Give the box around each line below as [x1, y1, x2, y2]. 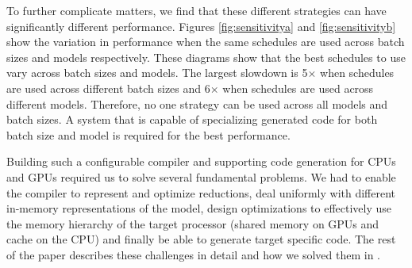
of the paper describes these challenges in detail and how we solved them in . [6, 246, 380, 262]
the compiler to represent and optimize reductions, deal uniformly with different [6, 184, 396, 201]
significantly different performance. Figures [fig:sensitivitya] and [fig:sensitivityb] [6, 17, 396, 34]
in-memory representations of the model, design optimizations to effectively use [6, 200, 392, 216]
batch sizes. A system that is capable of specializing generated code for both [6, 111, 378, 128]
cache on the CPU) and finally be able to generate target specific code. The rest [6, 231, 396, 247]
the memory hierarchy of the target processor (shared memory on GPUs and [6, 215, 379, 232]
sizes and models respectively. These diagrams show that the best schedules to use [6, 48, 406, 65]
